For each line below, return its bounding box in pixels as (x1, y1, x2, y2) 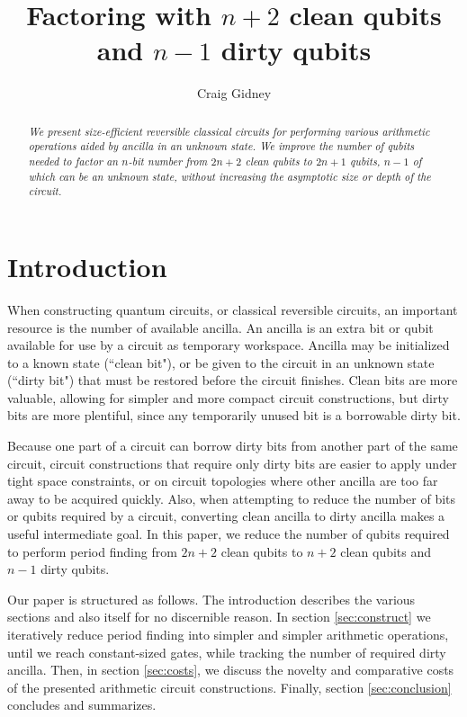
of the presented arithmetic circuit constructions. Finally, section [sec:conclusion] (7, 677, 452, 696)
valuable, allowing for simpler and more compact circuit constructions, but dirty (7, 388, 449, 407)
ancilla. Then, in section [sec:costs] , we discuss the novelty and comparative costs (7, 660, 454, 679)
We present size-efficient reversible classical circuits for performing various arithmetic (28, 123, 430, 139)
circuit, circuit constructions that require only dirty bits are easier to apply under (7, 453, 457, 472)
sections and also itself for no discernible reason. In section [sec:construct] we (7, 607, 431, 626)
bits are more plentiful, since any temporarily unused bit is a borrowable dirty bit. (7, 406, 461, 425)
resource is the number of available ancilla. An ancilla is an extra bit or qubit (7, 318, 434, 336)
